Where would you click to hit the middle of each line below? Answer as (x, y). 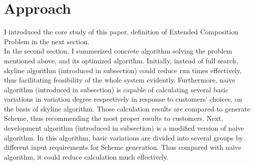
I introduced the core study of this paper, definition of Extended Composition (121, 32)
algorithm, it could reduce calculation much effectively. (86, 156)
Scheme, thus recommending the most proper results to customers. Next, (113, 118)
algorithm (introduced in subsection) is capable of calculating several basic (116, 89)
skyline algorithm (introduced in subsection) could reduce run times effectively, (123, 70)
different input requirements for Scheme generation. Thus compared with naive (123, 147)
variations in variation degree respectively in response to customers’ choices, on (123, 99)
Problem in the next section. (47, 41)
